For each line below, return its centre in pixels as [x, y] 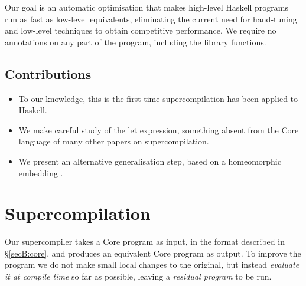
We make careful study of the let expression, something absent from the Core [159, 129]
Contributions [48, 73]
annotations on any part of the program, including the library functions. [136, 42]
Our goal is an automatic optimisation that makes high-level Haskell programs [147, 7]
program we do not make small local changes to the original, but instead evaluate [152, 264]
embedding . [41, 172]
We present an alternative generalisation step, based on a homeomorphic [150, 161]
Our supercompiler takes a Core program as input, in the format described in [145, 241]
